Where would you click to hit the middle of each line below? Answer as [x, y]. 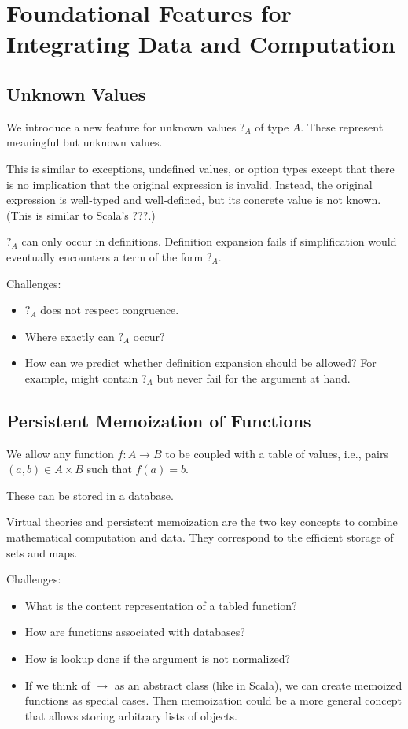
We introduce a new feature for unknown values [121, 126]
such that [109, 469]
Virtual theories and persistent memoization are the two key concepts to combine [202, 522]
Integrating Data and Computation [201, 44]
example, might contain [81, 377]
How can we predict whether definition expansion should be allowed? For [200, 363]
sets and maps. [42, 552]
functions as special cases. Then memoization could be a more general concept [213, 700]
